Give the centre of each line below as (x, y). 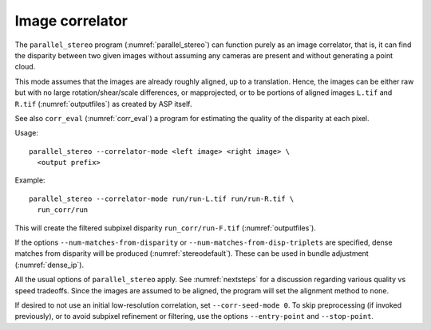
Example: (30, 180)
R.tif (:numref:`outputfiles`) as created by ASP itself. (103, 104)
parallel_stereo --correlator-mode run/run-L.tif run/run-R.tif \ (162, 198)
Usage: (27, 133)
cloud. (25, 67)
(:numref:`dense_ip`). (49, 265)
